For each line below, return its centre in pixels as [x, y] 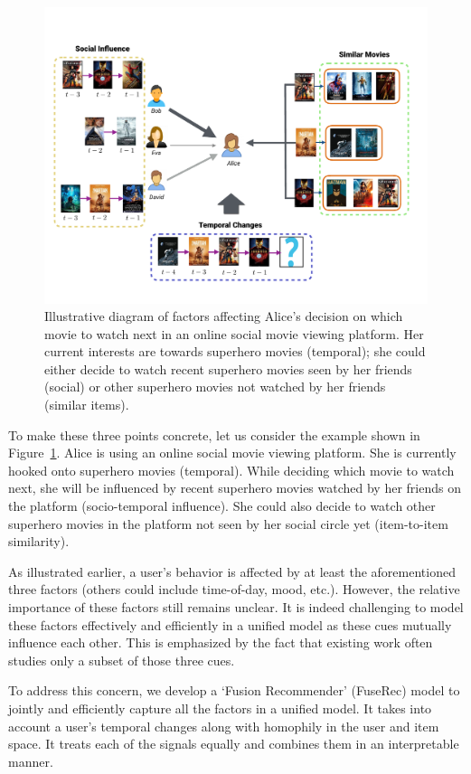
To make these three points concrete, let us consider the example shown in [214, 434]
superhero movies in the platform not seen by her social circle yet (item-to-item [228, 523]
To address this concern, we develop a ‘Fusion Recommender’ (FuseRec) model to [234, 690]
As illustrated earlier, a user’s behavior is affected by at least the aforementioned [232, 571]
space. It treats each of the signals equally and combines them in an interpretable [234, 744]
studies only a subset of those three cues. [122, 660]
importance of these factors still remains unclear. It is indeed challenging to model [236, 607]
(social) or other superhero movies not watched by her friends [215, 387]
